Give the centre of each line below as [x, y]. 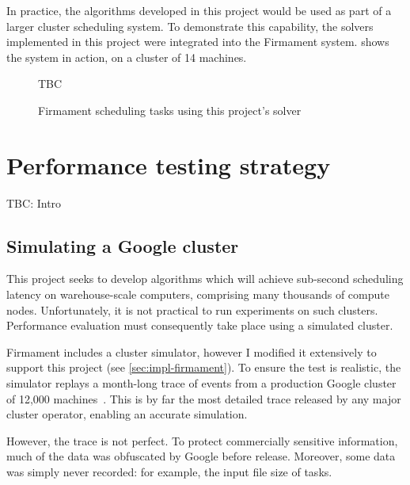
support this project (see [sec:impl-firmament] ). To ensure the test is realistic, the [204, 367]
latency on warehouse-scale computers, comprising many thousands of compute [198, 294]
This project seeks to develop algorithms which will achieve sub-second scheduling [205, 279]
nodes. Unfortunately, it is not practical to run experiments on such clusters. [192, 309]
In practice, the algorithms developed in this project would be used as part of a [199, 10]
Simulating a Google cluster [123, 245]
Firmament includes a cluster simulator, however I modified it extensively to [192, 351]
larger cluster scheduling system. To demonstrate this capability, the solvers [190, 26]
